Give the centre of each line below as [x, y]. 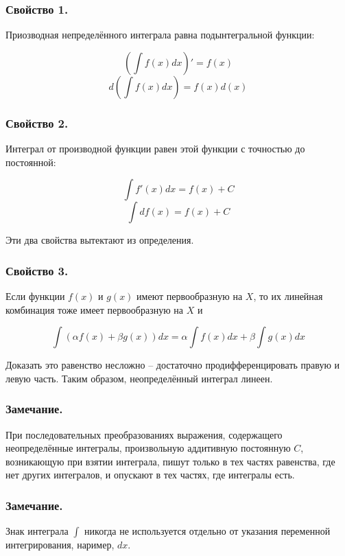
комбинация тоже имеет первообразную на [95, 309]
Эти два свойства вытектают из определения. [100, 240]
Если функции [35, 296]
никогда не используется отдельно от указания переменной [207, 531]
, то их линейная [288, 296]
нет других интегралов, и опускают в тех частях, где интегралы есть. [150, 475]
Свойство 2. [37, 123]
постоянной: [31, 162]
